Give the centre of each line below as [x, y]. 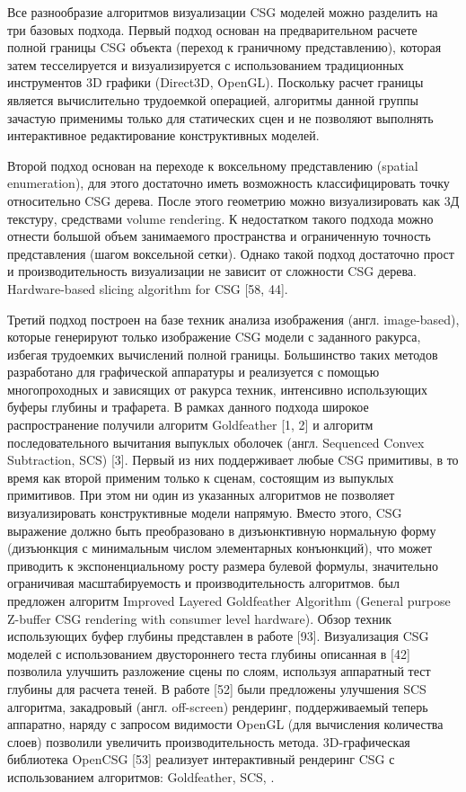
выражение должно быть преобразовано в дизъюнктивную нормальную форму [222, 530]
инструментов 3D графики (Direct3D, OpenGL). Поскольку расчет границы [215, 82]
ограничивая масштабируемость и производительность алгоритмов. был [203, 583]
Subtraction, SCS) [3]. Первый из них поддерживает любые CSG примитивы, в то [233, 460]
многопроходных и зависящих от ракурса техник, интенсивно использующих [218, 389]
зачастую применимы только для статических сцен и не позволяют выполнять [220, 117]
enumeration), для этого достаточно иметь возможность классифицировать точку [229, 183]
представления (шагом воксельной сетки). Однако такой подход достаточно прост [231, 253]
